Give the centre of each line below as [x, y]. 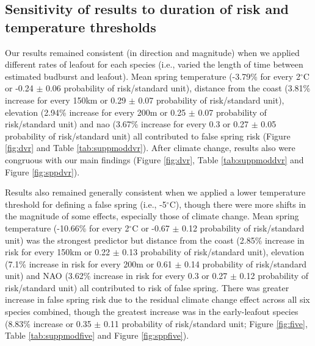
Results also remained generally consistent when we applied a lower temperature [155, 192]
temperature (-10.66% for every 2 [67, 228]
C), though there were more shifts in [238, 204]
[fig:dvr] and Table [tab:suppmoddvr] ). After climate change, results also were [150, 148]
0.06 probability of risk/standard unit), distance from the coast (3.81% [178, 88]
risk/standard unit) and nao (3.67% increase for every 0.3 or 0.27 [127, 124]
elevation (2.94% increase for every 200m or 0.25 [96, 112]
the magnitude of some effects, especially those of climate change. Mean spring [152, 216]
